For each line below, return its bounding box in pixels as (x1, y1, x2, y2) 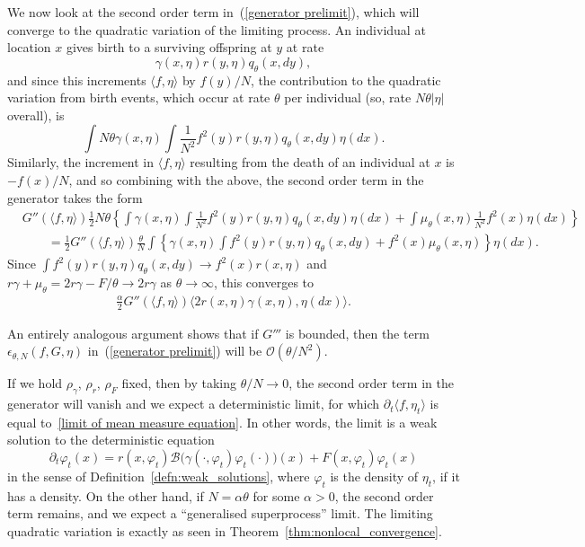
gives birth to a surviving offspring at (66, 38, 272, 57)
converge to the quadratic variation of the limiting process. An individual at (7, 20, 426, 39)
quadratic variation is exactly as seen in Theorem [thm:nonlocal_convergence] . (7, 522, 442, 541)
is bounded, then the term (285, 323, 430, 342)
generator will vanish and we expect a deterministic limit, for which (7, 394, 380, 413)
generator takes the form (7, 188, 143, 207)
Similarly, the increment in (7, 153, 155, 172)
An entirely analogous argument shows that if (7, 323, 259, 342)
